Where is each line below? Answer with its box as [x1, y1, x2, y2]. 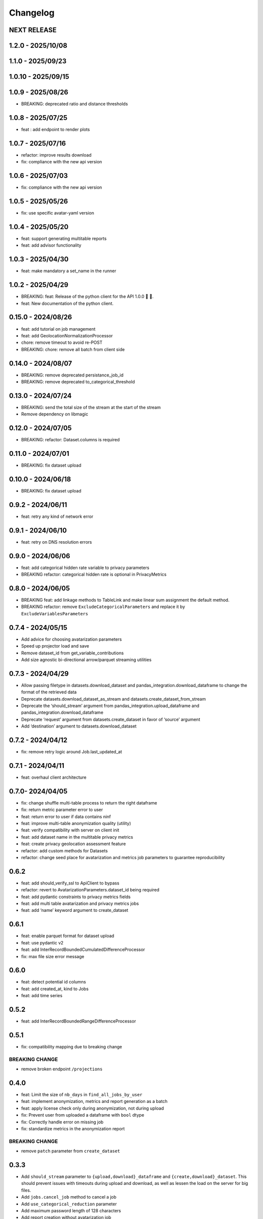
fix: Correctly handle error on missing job [21, 1119, 104, 1125]
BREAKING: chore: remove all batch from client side [21, 346, 125, 352]
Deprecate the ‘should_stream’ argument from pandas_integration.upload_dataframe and [21, 703, 200, 708]
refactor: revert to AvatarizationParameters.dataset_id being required [21, 887, 160, 893]
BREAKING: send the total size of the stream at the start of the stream [21, 404, 161, 410]
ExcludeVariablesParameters [21, 611, 89, 616]
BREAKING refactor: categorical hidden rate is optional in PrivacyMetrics [21, 571, 167, 577]
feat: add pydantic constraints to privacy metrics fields [21, 894, 131, 900]
